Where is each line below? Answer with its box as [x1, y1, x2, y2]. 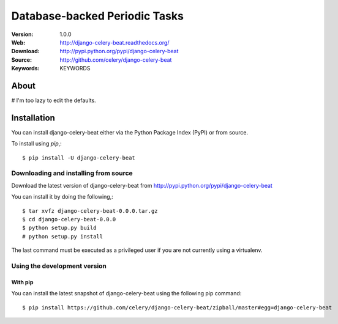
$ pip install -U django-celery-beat [22, 154, 136, 161]
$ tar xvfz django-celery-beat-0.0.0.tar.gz [22, 207, 159, 214]
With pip [11, 278, 34, 285]
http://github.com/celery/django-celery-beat [59, 56, 172, 64]
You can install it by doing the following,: [11, 193, 113, 201]
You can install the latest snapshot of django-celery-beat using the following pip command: [11, 290, 242, 297]
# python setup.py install [22, 233, 103, 240]
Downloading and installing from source [11, 169, 133, 177]
